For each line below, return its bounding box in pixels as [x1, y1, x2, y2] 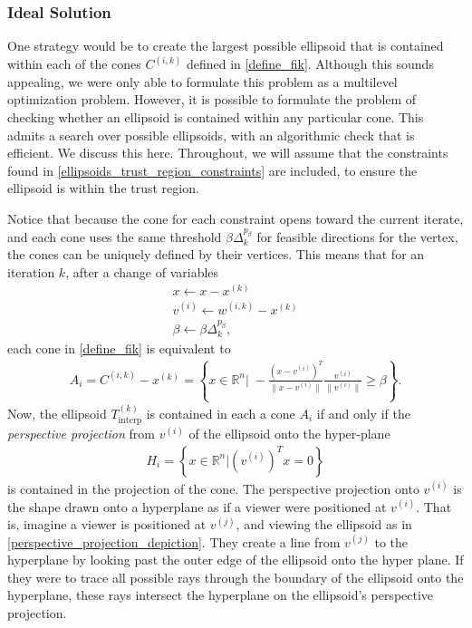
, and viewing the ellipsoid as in [236, 515, 412, 534]
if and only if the [316, 403, 410, 422]
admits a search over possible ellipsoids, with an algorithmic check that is [7, 125, 415, 144]
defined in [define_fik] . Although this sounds [186, 54, 434, 73]
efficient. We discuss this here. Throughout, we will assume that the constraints [7, 143, 448, 162]
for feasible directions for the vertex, [256, 227, 458, 246]
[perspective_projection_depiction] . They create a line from [7, 532, 341, 551]
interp [118, 416, 142, 426]
